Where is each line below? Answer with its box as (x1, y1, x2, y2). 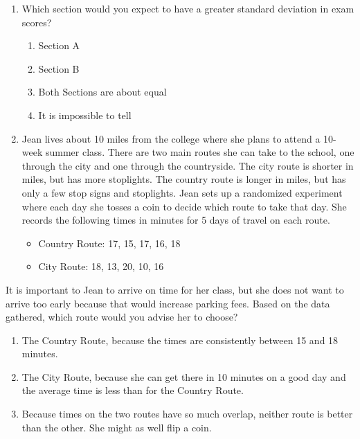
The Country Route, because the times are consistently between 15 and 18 (21, 332, 339, 347)
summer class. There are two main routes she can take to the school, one (45, 145, 354, 159)
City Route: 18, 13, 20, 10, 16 (38, 259, 164, 274)
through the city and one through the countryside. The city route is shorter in (21, 158, 354, 172)
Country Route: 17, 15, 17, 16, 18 (38, 235, 181, 250)
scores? (21, 15, 52, 29)
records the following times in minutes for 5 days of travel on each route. (21, 213, 330, 227)
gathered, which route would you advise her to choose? (6, 310, 238, 324)
